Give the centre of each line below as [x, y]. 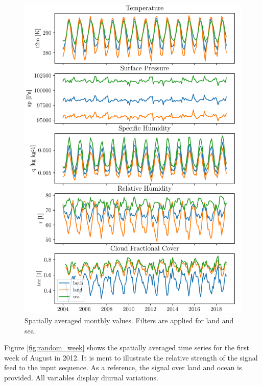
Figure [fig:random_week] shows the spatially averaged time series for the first [127, 348]
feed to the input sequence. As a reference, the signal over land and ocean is [123, 367]
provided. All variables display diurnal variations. [81, 377]
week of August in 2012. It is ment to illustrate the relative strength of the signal [131, 357]
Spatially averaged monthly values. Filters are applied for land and [129, 320]
